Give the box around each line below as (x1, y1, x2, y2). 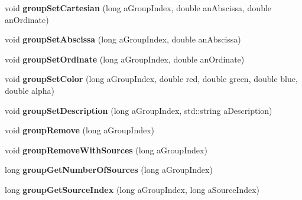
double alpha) (5, 84, 55, 96)
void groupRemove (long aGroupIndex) (5, 124, 155, 136)
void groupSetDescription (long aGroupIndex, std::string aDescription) (5, 104, 272, 116)
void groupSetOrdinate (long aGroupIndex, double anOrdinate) (5, 53, 245, 65)
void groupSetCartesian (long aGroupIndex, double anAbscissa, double (5, 2, 272, 14)
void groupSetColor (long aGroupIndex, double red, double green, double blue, (5, 73, 298, 85)
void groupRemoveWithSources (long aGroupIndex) (5, 143, 207, 156)
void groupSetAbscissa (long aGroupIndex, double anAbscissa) (5, 33, 241, 45)
